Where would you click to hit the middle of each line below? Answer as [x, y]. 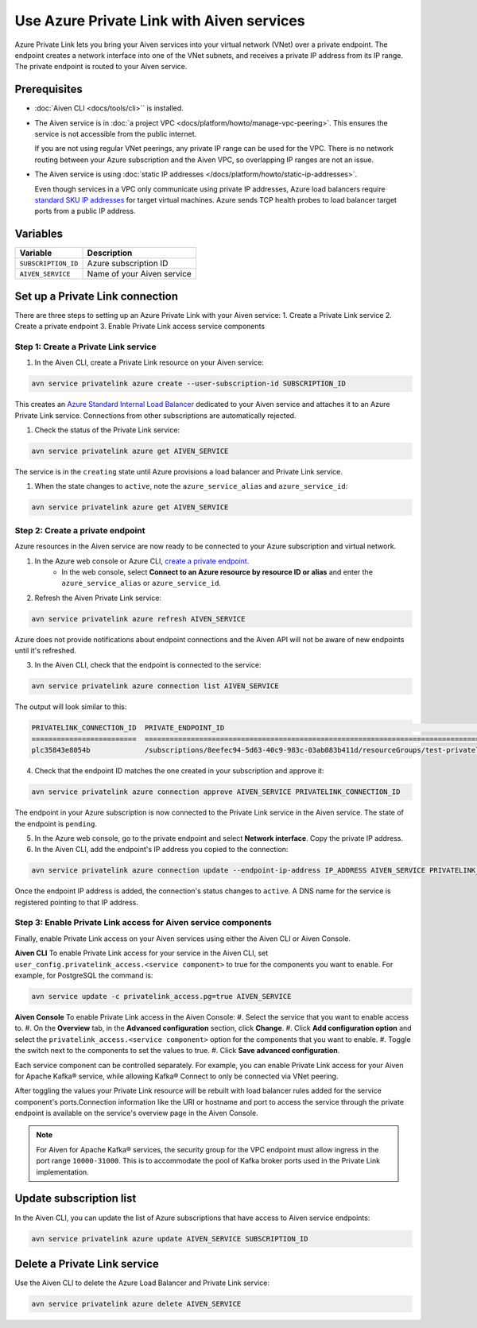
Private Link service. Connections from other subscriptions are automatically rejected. [155, 415]
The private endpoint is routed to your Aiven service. [101, 67]
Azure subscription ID [128, 264]
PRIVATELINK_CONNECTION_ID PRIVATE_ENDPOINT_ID [128, 728]
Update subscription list [76, 1199]
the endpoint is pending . [56, 823]
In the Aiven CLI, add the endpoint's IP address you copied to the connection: [161, 850]
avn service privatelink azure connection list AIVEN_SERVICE [155, 686]
